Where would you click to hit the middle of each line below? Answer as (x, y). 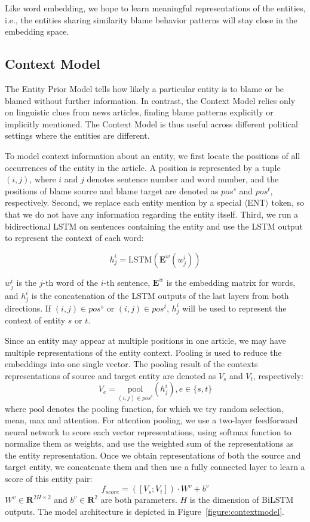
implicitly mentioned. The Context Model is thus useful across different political (151, 123)
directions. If (28, 308)
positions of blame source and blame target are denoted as (112, 190)
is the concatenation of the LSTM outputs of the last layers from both (160, 295)
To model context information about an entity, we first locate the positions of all (153, 155)
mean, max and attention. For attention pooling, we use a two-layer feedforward (151, 420)
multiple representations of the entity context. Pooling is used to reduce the (143, 352)
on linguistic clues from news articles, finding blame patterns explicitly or (139, 112)
